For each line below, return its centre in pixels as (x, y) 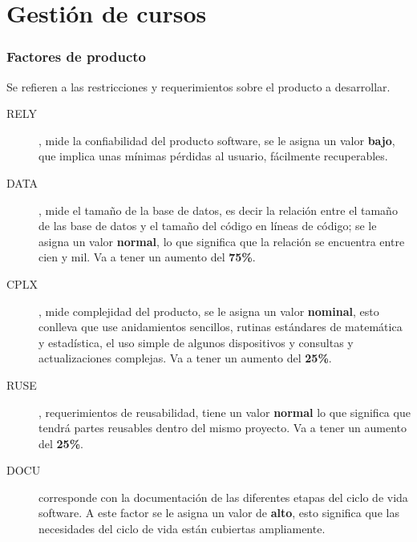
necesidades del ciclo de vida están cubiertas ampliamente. (182, 529)
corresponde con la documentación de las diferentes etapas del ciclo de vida (223, 497)
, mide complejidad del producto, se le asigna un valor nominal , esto (209, 311)
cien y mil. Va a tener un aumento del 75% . (147, 257)
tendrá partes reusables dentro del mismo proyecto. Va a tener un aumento (223, 428)
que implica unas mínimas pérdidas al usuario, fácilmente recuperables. (213, 156)
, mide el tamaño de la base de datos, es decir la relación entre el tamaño (218, 210)
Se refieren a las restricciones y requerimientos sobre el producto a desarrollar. (198, 86)
